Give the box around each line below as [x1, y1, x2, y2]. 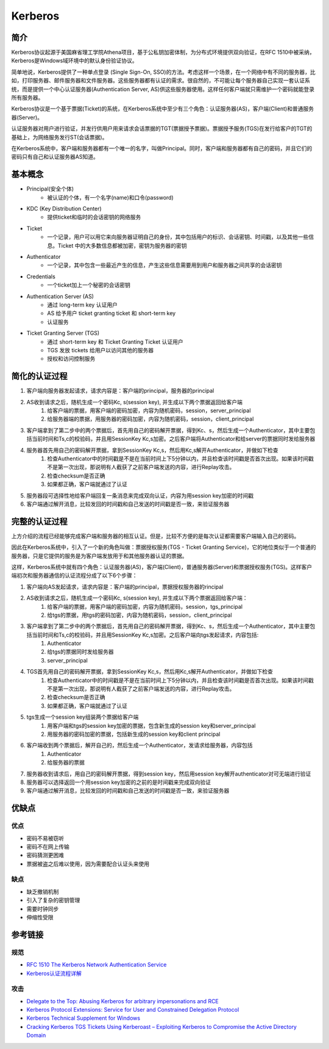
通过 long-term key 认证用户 [47, 301, 118, 308]
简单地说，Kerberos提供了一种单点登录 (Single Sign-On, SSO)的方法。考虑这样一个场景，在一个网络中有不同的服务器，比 [11, 68, 316, 76]
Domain [26, 1032, 46, 1039]
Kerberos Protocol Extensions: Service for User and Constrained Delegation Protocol [26, 1006, 239, 1014]
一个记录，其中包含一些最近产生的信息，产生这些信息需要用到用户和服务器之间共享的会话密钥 [47, 261, 282, 269]
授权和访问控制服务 [47, 355, 96, 363]
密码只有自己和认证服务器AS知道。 [11, 153, 99, 161]
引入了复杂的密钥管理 [26, 896, 80, 904]
